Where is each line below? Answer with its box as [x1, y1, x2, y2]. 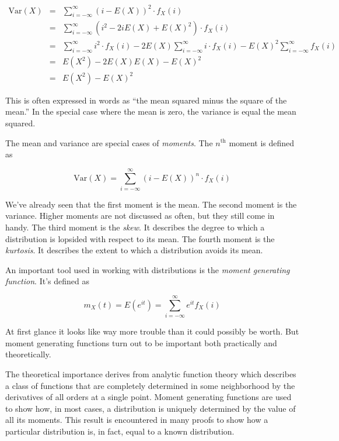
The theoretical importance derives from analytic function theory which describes [5, 367, 296, 380]
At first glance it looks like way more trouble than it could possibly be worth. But [5, 325, 299, 337]
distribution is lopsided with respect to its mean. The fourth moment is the [5, 232, 275, 244]
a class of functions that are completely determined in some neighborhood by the [5, 379, 295, 391]
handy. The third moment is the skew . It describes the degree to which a [5, 221, 265, 233]
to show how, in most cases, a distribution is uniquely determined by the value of [5, 402, 296, 414]
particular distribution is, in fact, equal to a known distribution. [5, 425, 235, 437]
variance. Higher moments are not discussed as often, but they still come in [5, 209, 275, 222]
